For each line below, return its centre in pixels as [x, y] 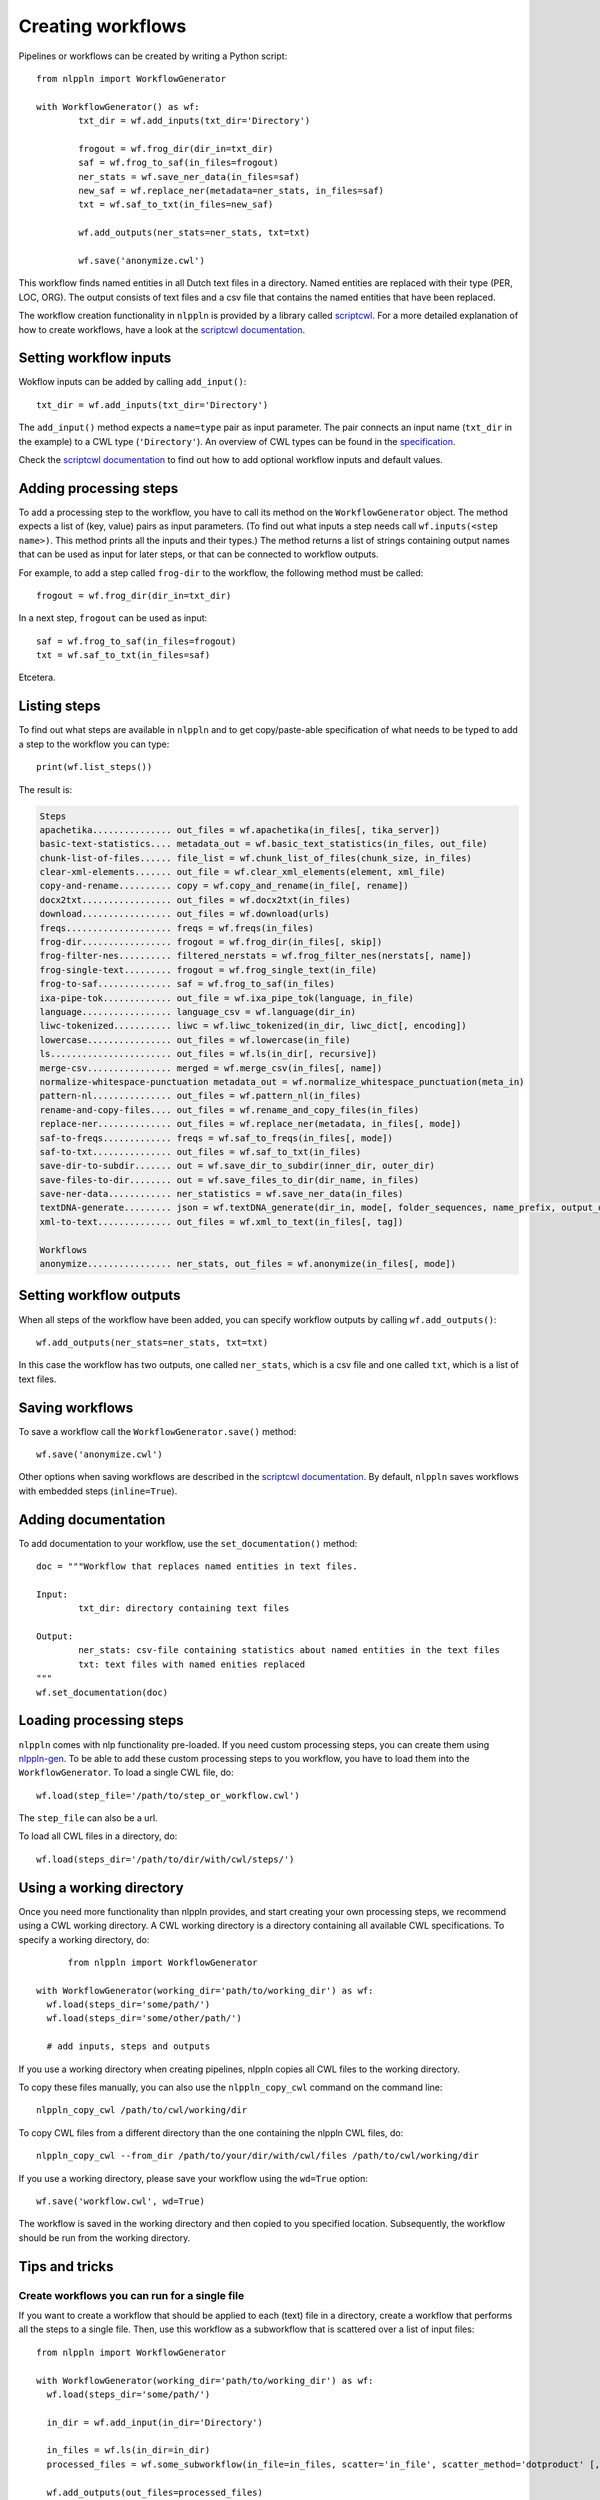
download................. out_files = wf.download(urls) [184, 914]
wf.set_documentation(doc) [102, 1692]
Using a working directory [101, 1887]
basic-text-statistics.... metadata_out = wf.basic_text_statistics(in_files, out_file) [264, 844]
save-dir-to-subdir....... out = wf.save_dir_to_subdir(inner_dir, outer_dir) [237, 1166]
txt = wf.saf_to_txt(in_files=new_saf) [176, 204]
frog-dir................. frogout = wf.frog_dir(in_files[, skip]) [211, 942]
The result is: [45, 789]
